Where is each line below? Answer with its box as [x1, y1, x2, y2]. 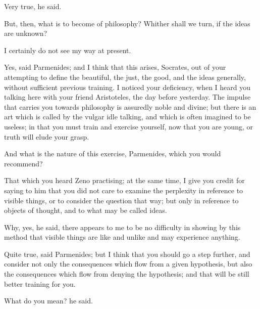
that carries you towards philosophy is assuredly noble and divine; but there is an [4, 101, 256, 112]
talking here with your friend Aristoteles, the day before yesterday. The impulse [4, 92, 251, 102]
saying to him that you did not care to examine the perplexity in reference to [4, 185, 243, 195]
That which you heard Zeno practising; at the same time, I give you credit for [4, 175, 245, 186]
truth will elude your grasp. [4, 131, 89, 142]
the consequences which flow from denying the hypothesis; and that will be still [4, 269, 249, 279]
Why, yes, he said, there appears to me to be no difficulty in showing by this [4, 222, 241, 232]
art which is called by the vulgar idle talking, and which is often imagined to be [4, 111, 251, 122]
